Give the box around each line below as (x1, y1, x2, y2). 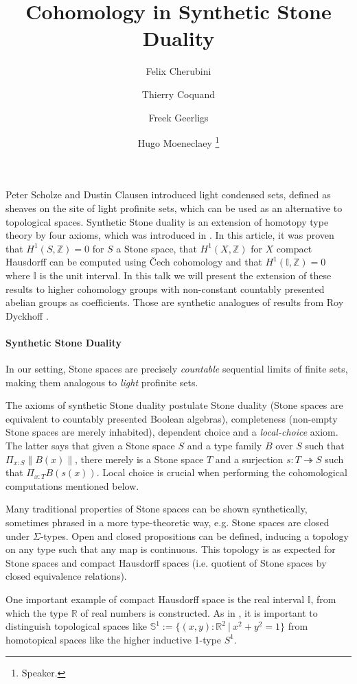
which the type (5, 605, 68, 620)
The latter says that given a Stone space (5, 438, 175, 453)
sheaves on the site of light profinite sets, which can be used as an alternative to (5, 200, 343, 215)
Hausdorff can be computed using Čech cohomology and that (5, 255, 262, 269)
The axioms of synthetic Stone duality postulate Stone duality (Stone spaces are (5, 398, 343, 412)
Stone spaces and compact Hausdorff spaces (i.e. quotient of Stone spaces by (5, 555, 327, 569)
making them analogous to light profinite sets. (5, 375, 198, 389)
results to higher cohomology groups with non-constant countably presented (5, 281, 325, 296)
